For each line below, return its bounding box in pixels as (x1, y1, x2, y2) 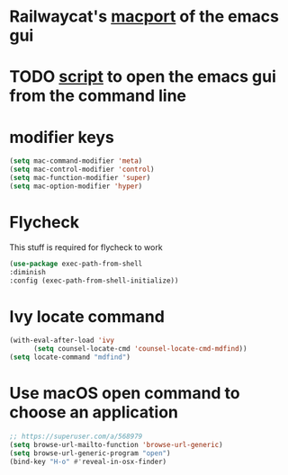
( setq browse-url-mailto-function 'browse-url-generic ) (9, 440, 223, 449)
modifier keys (9, 127, 114, 148)
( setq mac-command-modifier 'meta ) (9, 157, 143, 166)
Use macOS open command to (9, 383, 240, 404)
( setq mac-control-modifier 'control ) (9, 165, 155, 175)
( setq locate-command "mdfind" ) (9, 353, 130, 362)
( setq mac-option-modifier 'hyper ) (9, 182, 143, 191)
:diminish (9, 267, 47, 276)
